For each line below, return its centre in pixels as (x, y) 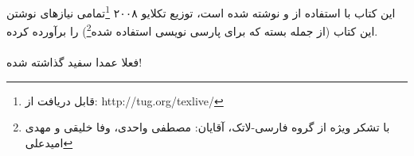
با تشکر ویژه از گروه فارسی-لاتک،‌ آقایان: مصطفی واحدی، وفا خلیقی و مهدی (207, 127)
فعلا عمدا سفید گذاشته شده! (74, 62)
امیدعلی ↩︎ (49, 142)
